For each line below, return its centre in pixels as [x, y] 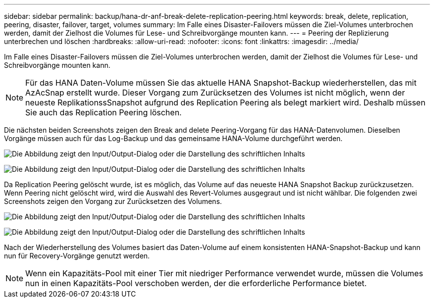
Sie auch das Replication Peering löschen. [104, 112]
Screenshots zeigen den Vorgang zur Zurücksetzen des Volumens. [113, 201]
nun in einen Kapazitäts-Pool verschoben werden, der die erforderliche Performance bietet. [196, 283]
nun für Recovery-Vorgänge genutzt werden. [77, 256]
